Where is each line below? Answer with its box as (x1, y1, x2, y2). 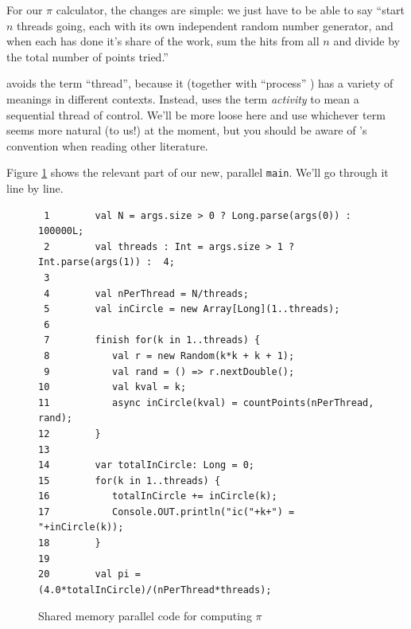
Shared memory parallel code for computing (38, 608, 252, 624)
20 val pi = (38, 568, 141, 580)
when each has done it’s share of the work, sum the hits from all (6, 33, 320, 49)
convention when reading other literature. (6, 137, 208, 154)
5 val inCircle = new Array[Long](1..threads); (44, 303, 340, 315)
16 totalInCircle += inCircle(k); (38, 490, 277, 502)
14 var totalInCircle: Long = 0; (38, 459, 255, 471)
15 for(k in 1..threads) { (38, 475, 221, 486)
